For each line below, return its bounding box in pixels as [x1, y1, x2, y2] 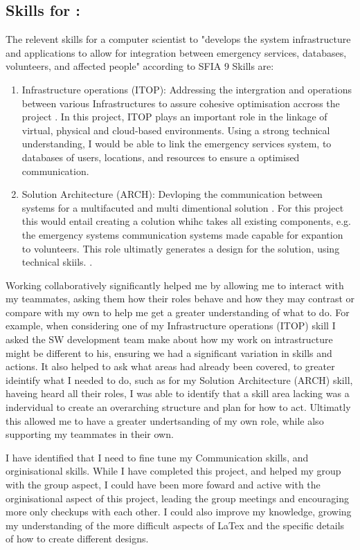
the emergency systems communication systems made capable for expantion [21, 227, 343, 241]
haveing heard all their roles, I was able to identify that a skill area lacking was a [6, 386, 350, 401]
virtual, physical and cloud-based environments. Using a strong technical [21, 122, 330, 137]
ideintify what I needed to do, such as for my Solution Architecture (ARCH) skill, [6, 372, 353, 387]
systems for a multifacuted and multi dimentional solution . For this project [21, 200, 344, 214]
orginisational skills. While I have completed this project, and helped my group [6, 464, 341, 478]
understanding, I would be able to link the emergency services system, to [21, 136, 332, 151]
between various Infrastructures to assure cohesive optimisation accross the [21, 95, 340, 110]
